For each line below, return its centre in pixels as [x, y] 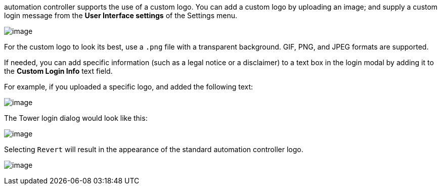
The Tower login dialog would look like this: [76, 118]
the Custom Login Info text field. [58, 71]
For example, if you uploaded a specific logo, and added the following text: [129, 87]
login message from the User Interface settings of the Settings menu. [121, 15]
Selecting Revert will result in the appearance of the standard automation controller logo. [154, 149]
